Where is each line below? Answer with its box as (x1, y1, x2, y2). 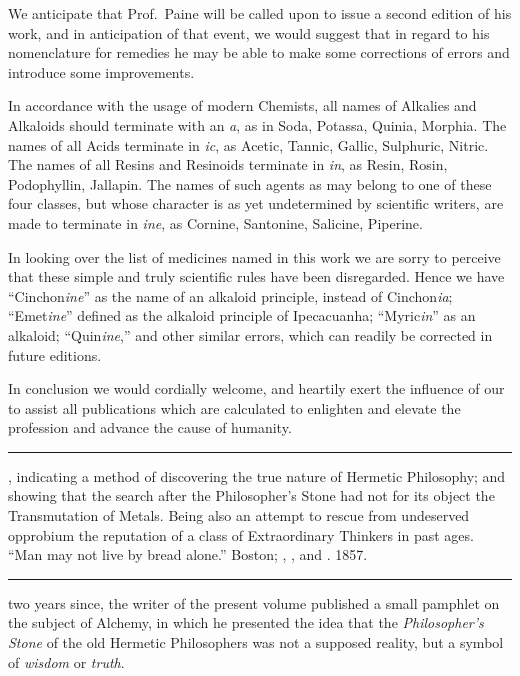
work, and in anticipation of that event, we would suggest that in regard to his (8, 22, 490, 43)
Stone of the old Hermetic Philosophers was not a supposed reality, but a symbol (8, 632, 504, 653)
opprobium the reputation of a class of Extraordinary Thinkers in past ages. (8, 524, 474, 545)
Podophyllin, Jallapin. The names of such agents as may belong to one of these (8, 173, 492, 194)
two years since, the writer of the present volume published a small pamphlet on (8, 592, 500, 613)
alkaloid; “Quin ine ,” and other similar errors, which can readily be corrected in (8, 324, 493, 345)
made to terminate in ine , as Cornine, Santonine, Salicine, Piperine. (8, 212, 423, 233)
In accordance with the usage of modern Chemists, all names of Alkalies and (8, 95, 477, 116)
